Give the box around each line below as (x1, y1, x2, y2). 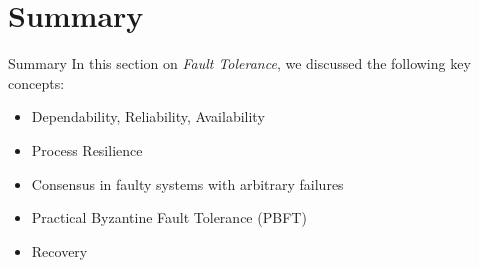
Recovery (31, 240, 88, 261)
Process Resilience (31, 139, 143, 160)
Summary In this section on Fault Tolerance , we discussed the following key (8, 53, 471, 74)
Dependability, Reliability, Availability (31, 106, 265, 127)
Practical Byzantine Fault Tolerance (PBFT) (31, 207, 307, 228)
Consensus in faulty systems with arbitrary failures (31, 173, 344, 194)
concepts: (8, 72, 65, 93)
